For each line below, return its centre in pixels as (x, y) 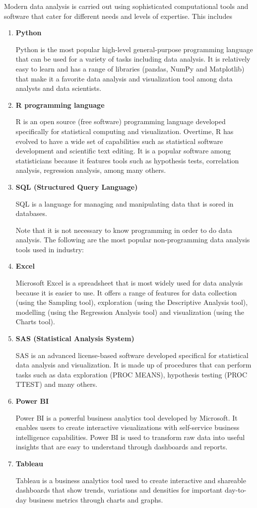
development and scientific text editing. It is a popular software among (123, 151)
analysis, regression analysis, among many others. (91, 170)
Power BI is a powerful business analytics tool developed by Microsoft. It (127, 417)
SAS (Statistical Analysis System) (75, 338)
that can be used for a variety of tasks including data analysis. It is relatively (133, 59)
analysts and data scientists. (59, 88)
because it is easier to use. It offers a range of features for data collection (126, 292)
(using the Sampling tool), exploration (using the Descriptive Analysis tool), (132, 302)
